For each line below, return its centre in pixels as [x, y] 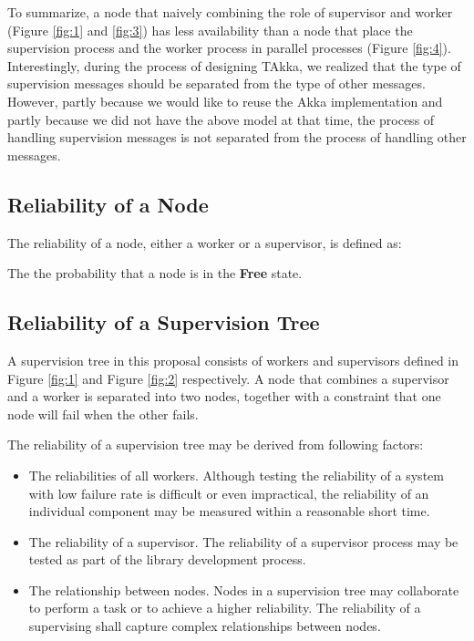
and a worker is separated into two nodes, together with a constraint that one [224, 396]
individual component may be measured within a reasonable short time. [229, 511]
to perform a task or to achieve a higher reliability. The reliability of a [225, 608]
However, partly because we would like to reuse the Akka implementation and [225, 101]
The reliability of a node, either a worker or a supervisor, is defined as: [205, 242]
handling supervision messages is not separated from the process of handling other [237, 137]
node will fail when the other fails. [103, 414]
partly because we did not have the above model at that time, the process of [221, 119]
